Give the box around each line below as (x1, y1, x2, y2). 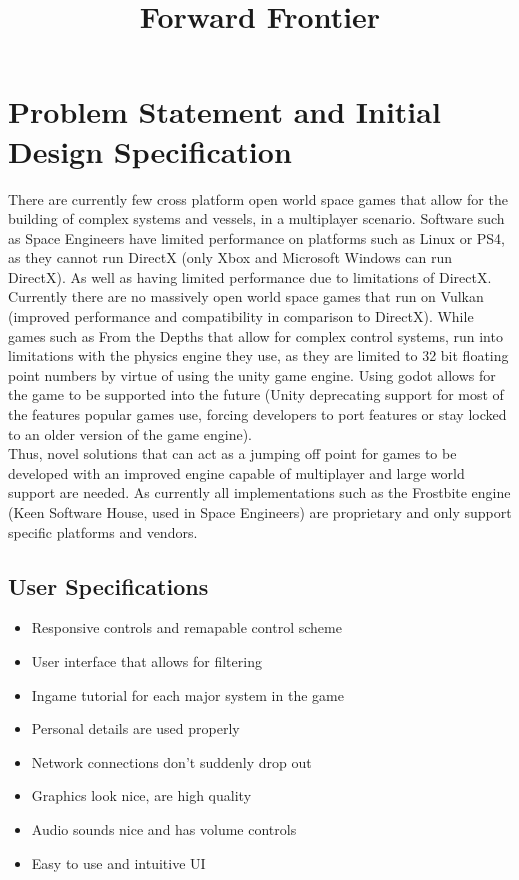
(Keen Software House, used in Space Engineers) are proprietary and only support (8, 502, 512, 522)
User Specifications (8, 570, 209, 601)
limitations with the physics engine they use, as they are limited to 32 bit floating (8, 345, 509, 366)
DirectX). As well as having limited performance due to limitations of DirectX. (8, 266, 492, 287)
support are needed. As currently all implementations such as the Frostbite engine (8, 482, 511, 503)
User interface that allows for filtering (31, 650, 262, 671)
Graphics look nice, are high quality (31, 785, 252, 806)
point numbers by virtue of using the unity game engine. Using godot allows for (8, 364, 496, 385)
